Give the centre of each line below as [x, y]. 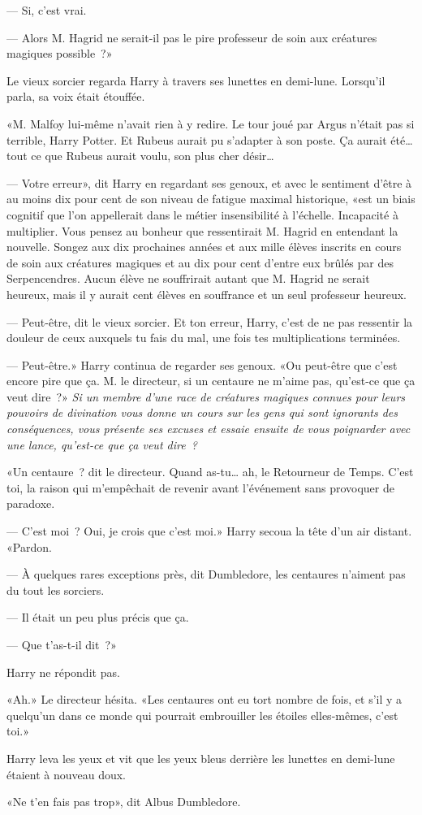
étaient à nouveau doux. [67, 774]
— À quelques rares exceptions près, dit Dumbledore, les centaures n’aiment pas [206, 574]
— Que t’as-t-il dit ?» [62, 644]
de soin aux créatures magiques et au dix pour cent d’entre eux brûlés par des [200, 262]
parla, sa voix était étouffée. [76, 96]
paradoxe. [31, 503]
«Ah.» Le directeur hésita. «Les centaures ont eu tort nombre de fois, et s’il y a [205, 699]
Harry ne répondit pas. [63, 672]
